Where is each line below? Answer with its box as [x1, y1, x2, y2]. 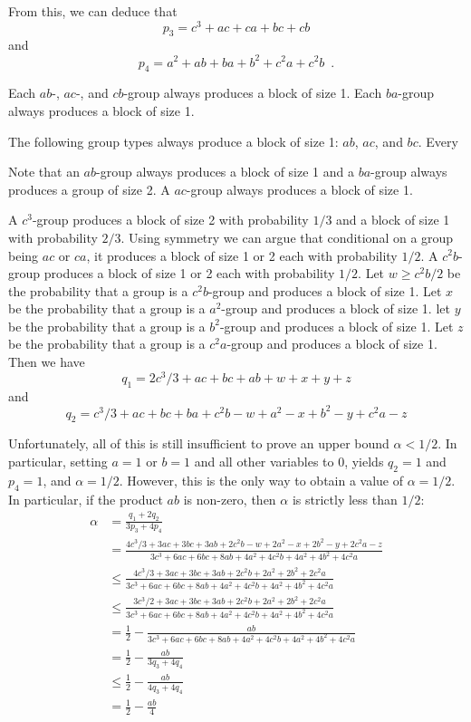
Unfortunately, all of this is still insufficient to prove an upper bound [8, 434, 389, 453]
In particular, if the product [8, 489, 163, 508]
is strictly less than [292, 489, 398, 508]
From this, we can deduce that [8, 2, 178, 20]
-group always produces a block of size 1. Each [123, 83, 382, 102]
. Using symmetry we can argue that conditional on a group [120, 227, 454, 246]
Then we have [8, 352, 85, 371]
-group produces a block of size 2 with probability [32, 210, 309, 229]
